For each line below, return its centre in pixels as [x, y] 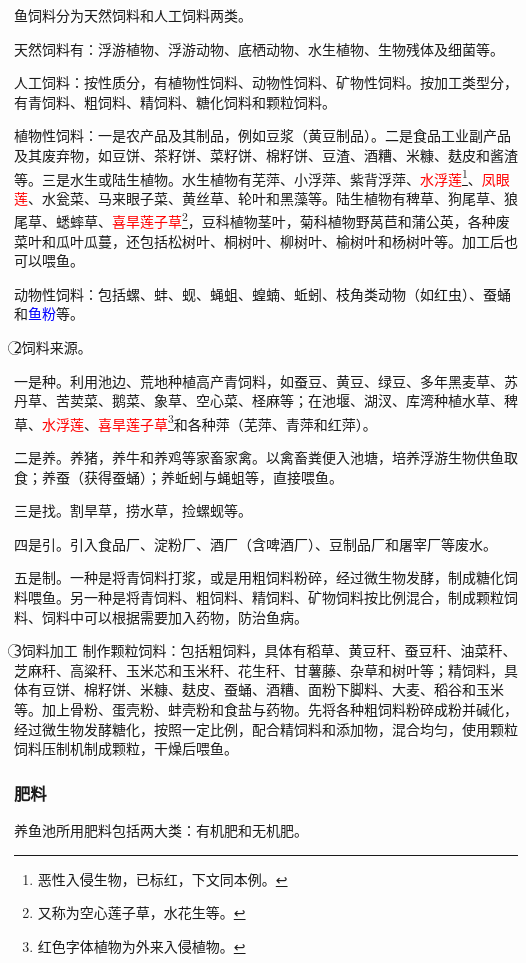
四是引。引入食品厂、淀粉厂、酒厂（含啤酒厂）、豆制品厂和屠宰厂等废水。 [255, 543]
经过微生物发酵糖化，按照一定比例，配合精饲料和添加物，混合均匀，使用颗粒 [266, 728]
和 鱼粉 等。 [49, 313]
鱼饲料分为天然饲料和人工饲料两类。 [133, 15]
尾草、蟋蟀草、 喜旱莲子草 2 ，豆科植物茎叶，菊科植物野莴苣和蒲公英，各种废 [262, 220]
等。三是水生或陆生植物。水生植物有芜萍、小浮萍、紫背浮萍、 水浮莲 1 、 [248, 177]
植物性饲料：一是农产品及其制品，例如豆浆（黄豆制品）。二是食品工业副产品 [262, 135]
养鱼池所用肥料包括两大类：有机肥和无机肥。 [161, 830]
